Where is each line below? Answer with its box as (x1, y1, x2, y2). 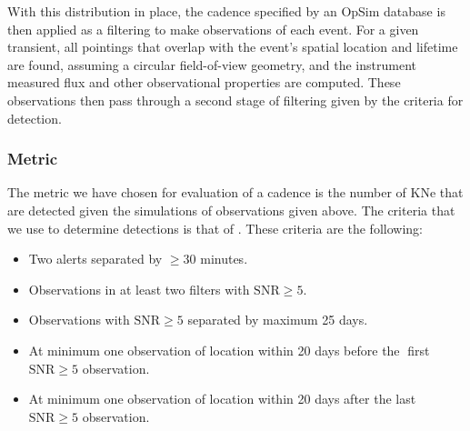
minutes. (200, 249, 248, 268)
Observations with (28, 310, 130, 329)
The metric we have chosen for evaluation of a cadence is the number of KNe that (7, 183, 464, 202)
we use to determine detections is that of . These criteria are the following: (7, 218, 423, 237)
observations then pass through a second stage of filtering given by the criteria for (7, 90, 464, 109)
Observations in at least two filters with (28, 279, 250, 298)
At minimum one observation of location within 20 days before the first (28, 340, 430, 359)
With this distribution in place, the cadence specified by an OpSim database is (7, 2, 445, 20)
